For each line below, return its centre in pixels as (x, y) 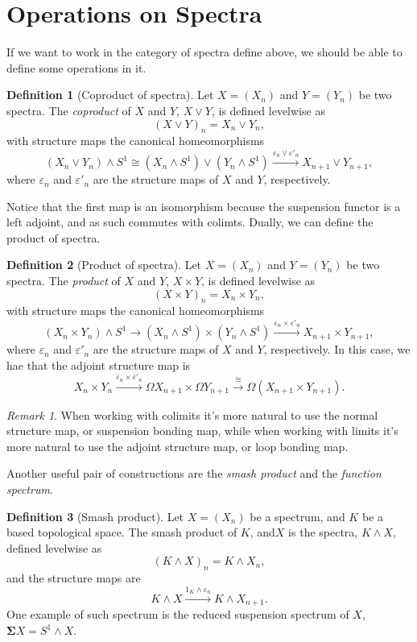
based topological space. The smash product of (122, 532)
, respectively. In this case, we (337, 349)
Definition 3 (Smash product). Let (95, 516)
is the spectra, (323, 532)
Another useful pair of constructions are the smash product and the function (194, 473)
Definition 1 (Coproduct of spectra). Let (110, 95)
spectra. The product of (64, 281)
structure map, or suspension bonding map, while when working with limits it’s (202, 431)
